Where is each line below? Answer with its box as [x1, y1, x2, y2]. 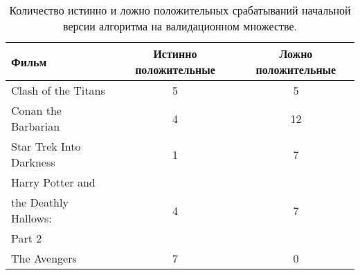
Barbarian [11, 118, 60, 134]
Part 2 [11, 230, 42, 246]
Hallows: [11, 210, 52, 226]
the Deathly [11, 194, 69, 210]
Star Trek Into [11, 138, 81, 154]
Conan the [11, 102, 62, 118]
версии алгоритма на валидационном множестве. [62, 18, 297, 34]
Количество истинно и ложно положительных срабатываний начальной [9, 2, 351, 18]
